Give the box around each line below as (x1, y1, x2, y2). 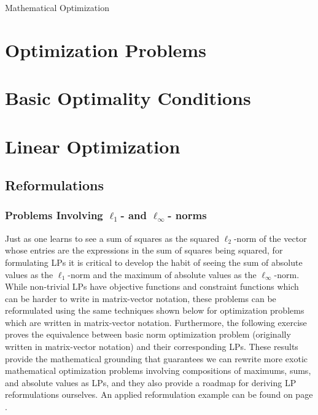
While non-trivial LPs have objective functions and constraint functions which (5, 280, 299, 293)
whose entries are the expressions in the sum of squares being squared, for (5, 244, 283, 257)
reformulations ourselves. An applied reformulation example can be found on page (5, 388, 313, 401)
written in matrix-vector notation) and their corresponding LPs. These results (5, 340, 298, 353)
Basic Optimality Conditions (5, 85, 251, 111)
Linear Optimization (5, 133, 180, 158)
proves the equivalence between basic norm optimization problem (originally (5, 328, 291, 341)
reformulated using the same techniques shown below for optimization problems (5, 304, 304, 317)
